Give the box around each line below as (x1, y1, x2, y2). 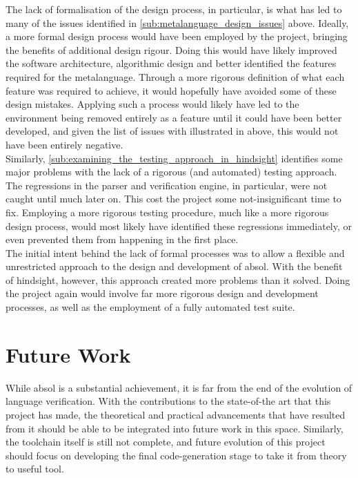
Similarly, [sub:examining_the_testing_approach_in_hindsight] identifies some (6, 151, 343, 165)
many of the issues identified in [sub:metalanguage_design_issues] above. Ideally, (6, 15, 349, 30)
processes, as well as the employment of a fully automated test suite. (6, 300, 295, 314)
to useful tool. (6, 461, 64, 476)
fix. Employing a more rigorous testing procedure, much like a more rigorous (6, 204, 329, 219)
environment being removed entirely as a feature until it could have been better (6, 110, 342, 124)
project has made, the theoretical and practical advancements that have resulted (6, 407, 346, 421)
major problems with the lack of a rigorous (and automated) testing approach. (6, 164, 337, 179)
